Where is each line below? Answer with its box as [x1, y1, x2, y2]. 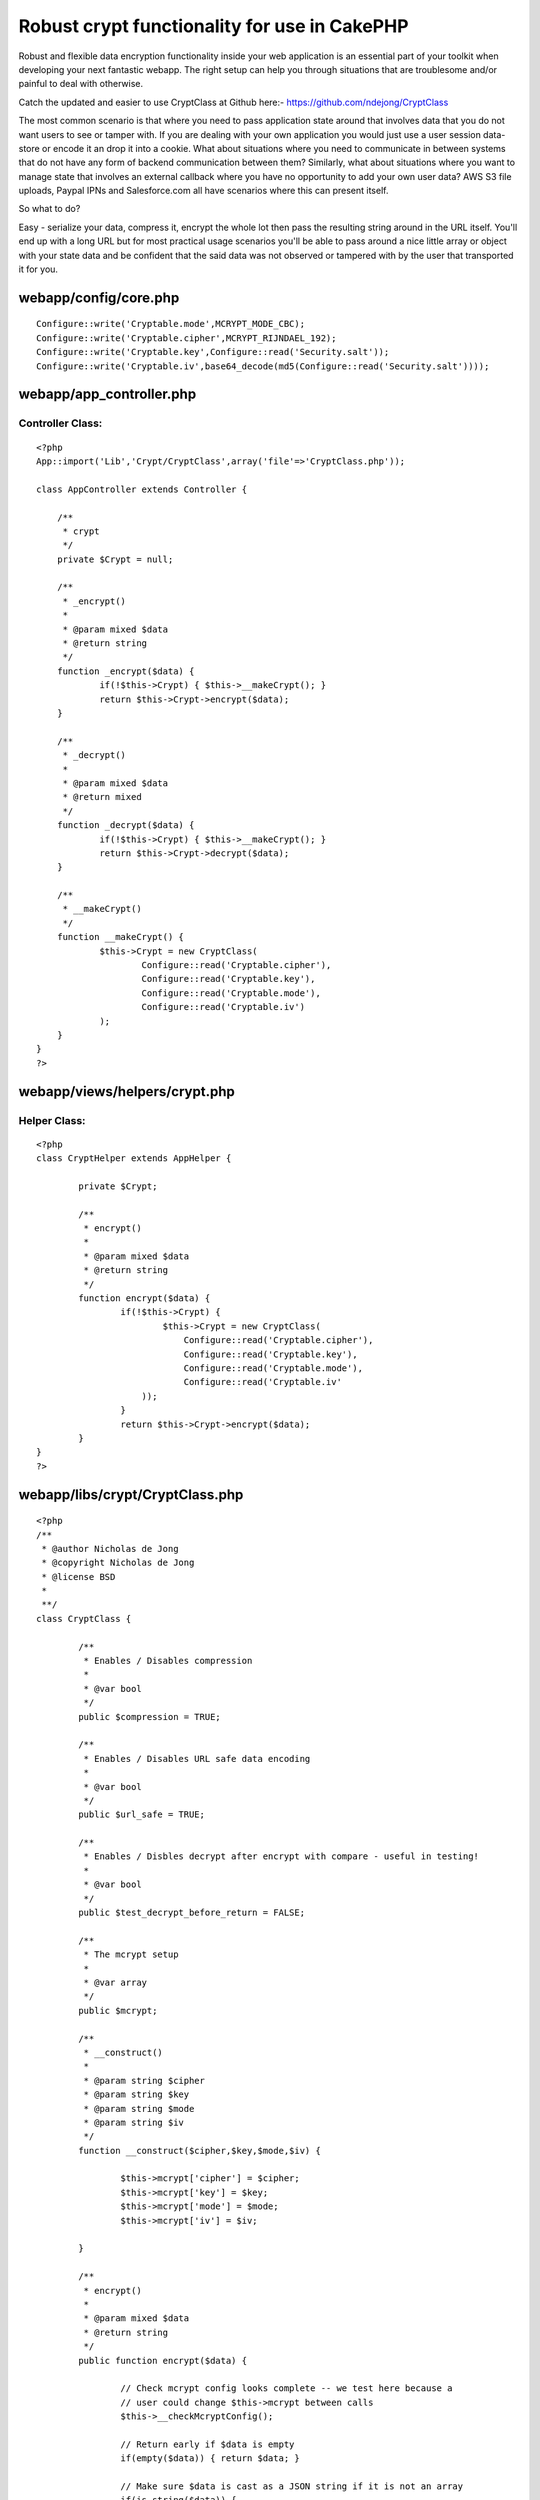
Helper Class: [18, 1113, 86, 1127]
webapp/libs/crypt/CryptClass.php [18, 1486, 244, 1503]
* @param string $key [83, 2089, 190, 2100]
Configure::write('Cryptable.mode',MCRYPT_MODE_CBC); [36, 318, 305, 330]
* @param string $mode [83, 2103, 195, 2114]
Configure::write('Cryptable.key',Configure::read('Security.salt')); [36, 346, 390, 358]
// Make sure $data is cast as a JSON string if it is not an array [120, 2481, 464, 2492]
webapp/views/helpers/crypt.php [18, 1083, 235, 1100]
